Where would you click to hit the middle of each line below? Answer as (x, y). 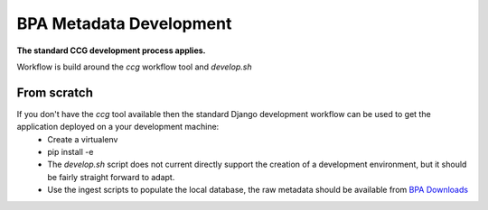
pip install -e (70, 152)
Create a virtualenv (83, 139)
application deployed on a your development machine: (118, 127)
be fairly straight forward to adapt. (111, 177)
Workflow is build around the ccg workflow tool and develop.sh (134, 67)
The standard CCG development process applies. (112, 50)
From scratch (55, 92)
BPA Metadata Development (124, 23)
